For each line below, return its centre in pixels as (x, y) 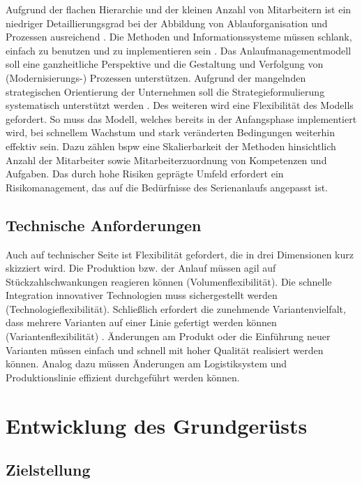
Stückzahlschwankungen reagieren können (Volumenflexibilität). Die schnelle (169, 281)
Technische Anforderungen (104, 225)
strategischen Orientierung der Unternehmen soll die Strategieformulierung (165, 91)
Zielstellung (48, 470)
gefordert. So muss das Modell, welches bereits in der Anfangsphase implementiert (181, 118)
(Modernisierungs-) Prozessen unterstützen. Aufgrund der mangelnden (156, 77)
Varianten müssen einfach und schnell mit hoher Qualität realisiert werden (165, 350)
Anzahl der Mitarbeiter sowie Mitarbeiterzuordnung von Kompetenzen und (166, 160)
